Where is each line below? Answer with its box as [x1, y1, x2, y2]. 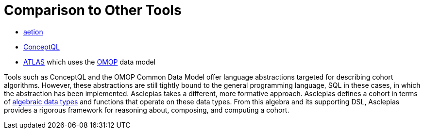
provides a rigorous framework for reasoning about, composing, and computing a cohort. [4, 105, 289, 114]
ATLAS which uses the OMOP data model [23, 57, 156, 66]
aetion [23, 27, 43, 36]
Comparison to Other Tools [4, 2, 182, 18]
